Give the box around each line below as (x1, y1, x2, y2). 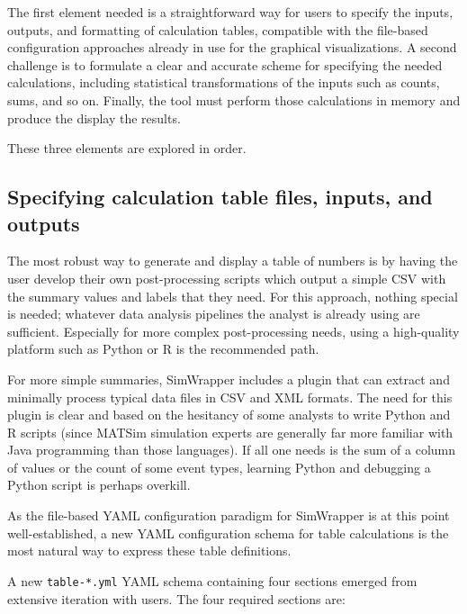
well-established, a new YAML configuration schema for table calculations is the (7, 523, 449, 542)
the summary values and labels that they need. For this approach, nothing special (7, 286, 458, 305)
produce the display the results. (7, 108, 181, 127)
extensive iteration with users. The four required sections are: (7, 589, 346, 608)
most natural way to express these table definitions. (7, 541, 292, 560)
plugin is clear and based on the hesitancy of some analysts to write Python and (7, 405, 451, 424)
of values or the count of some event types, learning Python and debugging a (7, 457, 431, 476)
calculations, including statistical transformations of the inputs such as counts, (7, 73, 440, 92)
